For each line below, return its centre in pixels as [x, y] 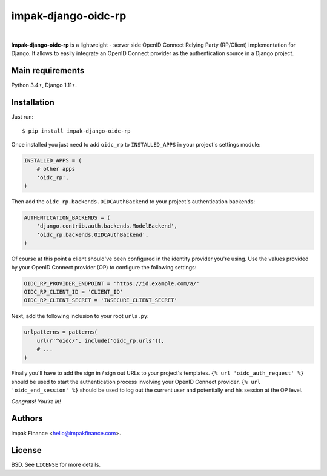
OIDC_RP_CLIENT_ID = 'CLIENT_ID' [74, 292]
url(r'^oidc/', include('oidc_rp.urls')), [101, 340]
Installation [33, 103]
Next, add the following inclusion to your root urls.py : [80, 316]
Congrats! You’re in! [36, 401]
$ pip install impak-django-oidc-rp [76, 131]
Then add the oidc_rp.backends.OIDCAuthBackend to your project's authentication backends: [133, 202]
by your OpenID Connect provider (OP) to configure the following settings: [104, 267]
